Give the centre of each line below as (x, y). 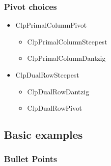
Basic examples (43, 135)
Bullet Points (31, 159)
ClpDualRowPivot (55, 108)
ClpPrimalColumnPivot (51, 25)
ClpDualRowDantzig (58, 91)
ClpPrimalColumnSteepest (67, 41)
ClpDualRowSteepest (47, 75)
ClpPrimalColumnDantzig (66, 58)
